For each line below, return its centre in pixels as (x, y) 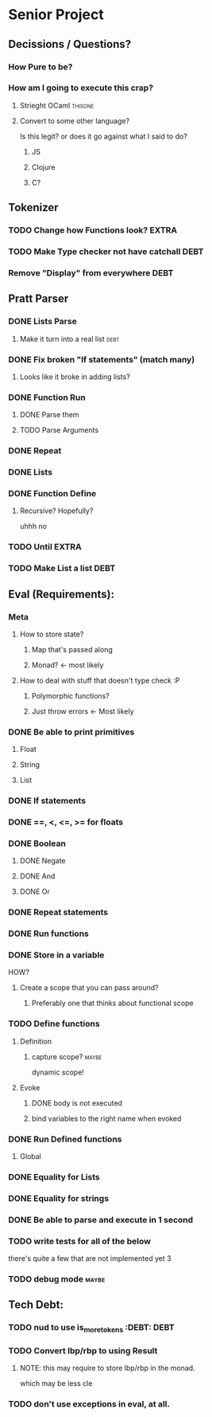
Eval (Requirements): (62, 594)
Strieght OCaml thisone (57, 105)
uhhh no (33, 526)
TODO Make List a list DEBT (62, 569)
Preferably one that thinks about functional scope (112, 1003)
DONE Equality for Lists (54, 1177)
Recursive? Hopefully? (56, 511)
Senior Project (56, 15)
